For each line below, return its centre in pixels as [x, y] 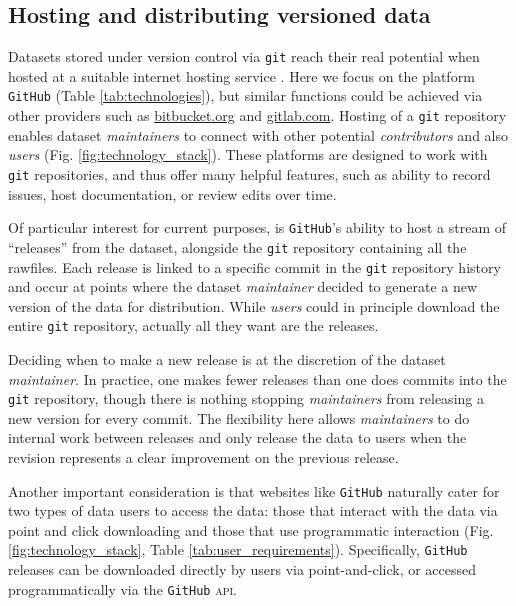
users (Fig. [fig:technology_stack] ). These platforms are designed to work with [248, 154]
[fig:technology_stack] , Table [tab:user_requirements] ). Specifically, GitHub [238, 549]
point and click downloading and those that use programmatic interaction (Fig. [251, 529]
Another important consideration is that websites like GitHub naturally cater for [254, 490]
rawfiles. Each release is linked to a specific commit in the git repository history [254, 266]
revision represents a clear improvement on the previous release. [203, 457]
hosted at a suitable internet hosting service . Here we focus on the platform [241, 75]
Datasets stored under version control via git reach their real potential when [244, 56]
